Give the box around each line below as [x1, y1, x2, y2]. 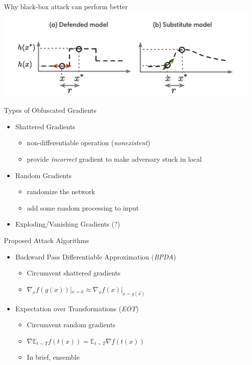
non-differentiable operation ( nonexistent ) [27, 137, 150, 148]
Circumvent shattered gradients [27, 268, 121, 278]
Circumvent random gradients [27, 319, 116, 330]
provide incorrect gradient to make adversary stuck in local [27, 153, 202, 164]
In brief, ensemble [27, 352, 80, 362]
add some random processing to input [27, 202, 139, 213]
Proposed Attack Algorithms [4, 235, 89, 245]
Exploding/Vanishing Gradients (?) [15, 219, 120, 229]
